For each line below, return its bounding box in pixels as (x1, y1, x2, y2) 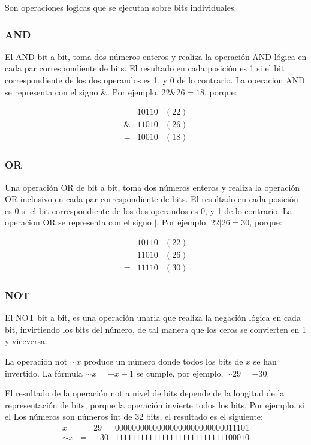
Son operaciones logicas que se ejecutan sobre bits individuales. (5, 1, 237, 13)
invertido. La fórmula (5, 366, 83, 379)
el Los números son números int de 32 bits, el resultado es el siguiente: (5, 410, 263, 423)
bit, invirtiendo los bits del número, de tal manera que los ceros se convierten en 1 (5, 323, 306, 335)
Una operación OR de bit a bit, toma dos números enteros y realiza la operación (5, 181, 300, 193)
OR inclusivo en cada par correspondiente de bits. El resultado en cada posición (5, 193, 298, 205)
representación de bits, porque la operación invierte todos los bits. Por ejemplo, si (5, 398, 304, 411)
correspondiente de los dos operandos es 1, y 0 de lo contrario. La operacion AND (5, 74, 305, 86)
